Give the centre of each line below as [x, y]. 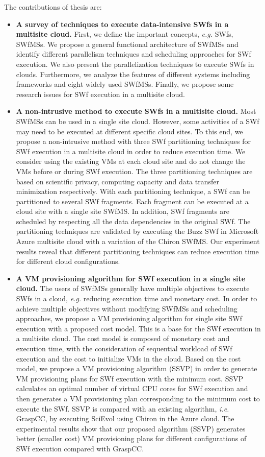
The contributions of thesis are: [53, 7]
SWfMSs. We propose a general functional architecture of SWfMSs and [127, 44]
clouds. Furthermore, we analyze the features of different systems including [133, 74]
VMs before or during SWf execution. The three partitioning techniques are [134, 171]
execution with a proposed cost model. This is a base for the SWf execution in [138, 328]
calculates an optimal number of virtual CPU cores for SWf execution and [132, 388]
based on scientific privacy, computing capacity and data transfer [117, 181]
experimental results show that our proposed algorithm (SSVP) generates [131, 428]
